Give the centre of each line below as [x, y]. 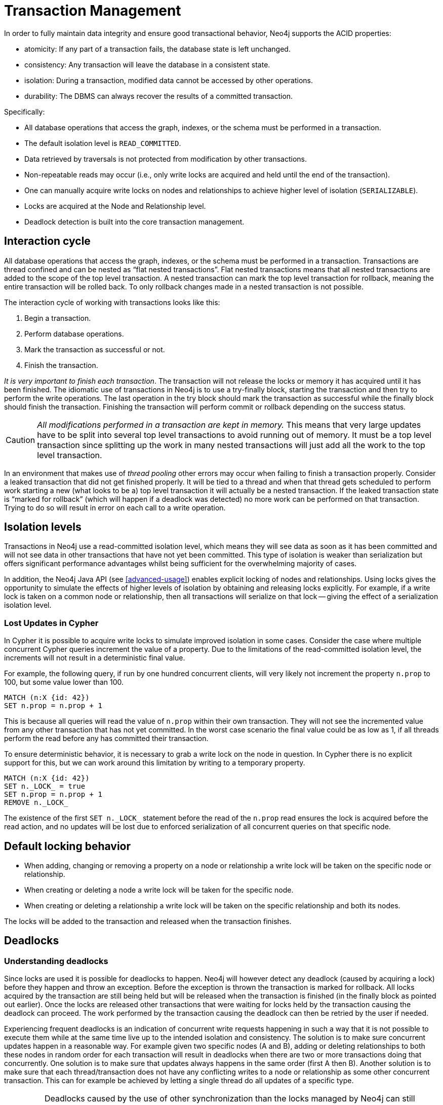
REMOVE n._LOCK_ [36, 803]
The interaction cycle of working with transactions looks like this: [112, 302]
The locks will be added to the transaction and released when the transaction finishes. [148, 922]
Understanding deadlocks [56, 961]
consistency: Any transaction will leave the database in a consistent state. [147, 64]
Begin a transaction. [58, 318]
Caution [21, 440]
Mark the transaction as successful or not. [95, 349]
